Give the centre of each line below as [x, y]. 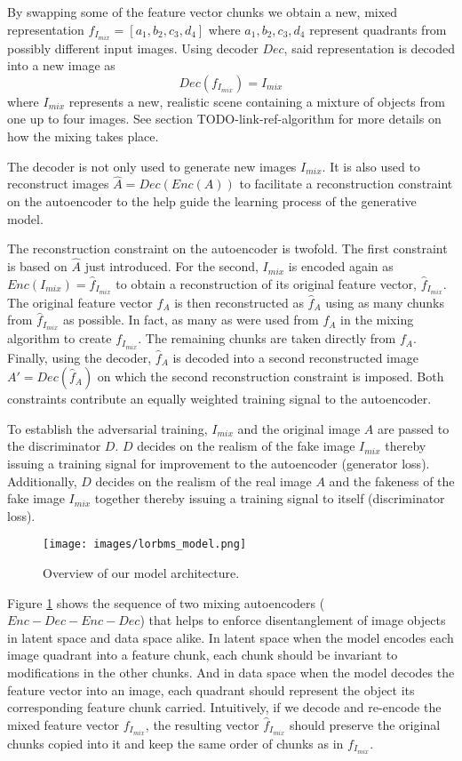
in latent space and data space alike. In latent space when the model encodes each [231, 637]
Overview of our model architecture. [141, 572]
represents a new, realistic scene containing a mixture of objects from [257, 101]
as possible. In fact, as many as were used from [191, 320]
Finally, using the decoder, [80, 357]
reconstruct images [58, 184]
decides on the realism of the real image [203, 481]
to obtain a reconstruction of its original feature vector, [266, 283]
